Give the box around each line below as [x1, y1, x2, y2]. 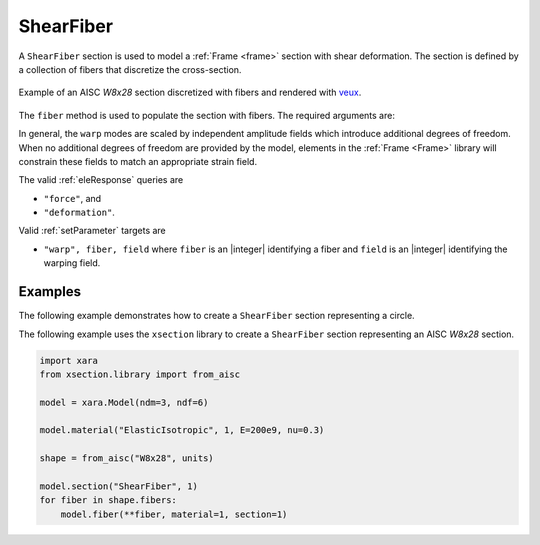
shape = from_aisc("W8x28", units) [39, 453, 214, 464]
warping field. [43, 257, 101, 269]
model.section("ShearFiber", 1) [39, 481, 199, 492]
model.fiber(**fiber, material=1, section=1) [60, 508, 288, 520]
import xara [39, 355, 99, 366]
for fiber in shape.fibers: [39, 495, 177, 506]
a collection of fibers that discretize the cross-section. [18, 63, 242, 75]
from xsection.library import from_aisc [39, 368, 240, 380]
